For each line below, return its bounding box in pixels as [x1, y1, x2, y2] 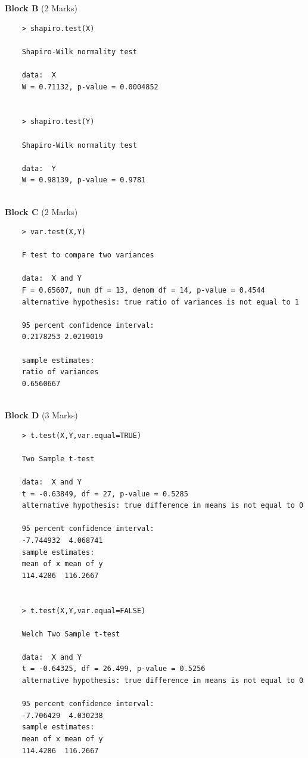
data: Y [21, 164, 56, 173]
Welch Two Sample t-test [21, 629, 120, 638]
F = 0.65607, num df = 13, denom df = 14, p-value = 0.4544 [21, 286, 265, 295]
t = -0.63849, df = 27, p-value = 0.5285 [21, 489, 188, 498]
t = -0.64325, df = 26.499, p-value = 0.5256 [21, 664, 206, 673]
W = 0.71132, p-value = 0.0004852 [21, 82, 158, 91]
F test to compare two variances [21, 251, 154, 260]
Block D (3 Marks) [5, 409, 78, 421]
